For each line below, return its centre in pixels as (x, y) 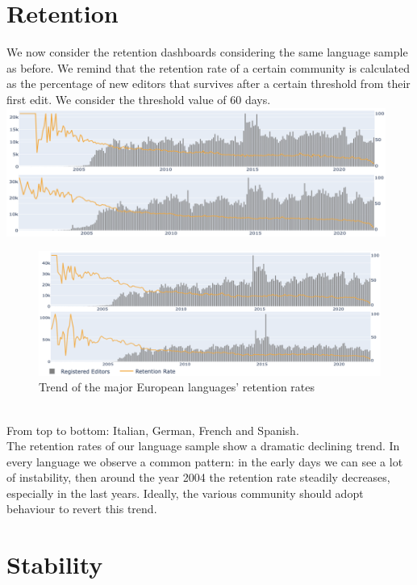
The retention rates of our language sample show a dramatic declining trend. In (203, 446)
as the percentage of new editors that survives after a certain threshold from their (208, 84)
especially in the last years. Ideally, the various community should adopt (185, 493)
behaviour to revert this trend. (82, 509)
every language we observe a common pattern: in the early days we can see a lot (205, 461)
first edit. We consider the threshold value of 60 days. (139, 99)
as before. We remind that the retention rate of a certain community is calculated (208, 67)
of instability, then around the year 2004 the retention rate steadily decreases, (198, 477)
